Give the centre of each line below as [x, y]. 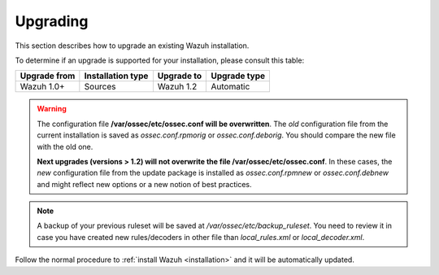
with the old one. [65, 146]
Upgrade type [238, 76]
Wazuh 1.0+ [42, 87]
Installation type [116, 76]
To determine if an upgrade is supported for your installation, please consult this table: [160, 60]
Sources [100, 87]
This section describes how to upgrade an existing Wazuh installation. [132, 46]
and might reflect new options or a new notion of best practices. [144, 184]
